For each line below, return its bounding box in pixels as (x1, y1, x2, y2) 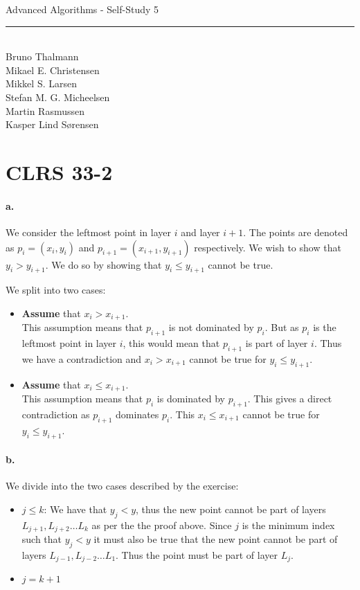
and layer (181, 224, 220, 239)
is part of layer (245, 336, 308, 350)
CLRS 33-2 (6, 157, 113, 186)
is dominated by (156, 391, 225, 406)
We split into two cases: (6, 283, 106, 297)
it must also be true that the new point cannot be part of (93, 532, 338, 546)
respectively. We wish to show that (194, 240, 341, 254)
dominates (116, 407, 159, 421)
